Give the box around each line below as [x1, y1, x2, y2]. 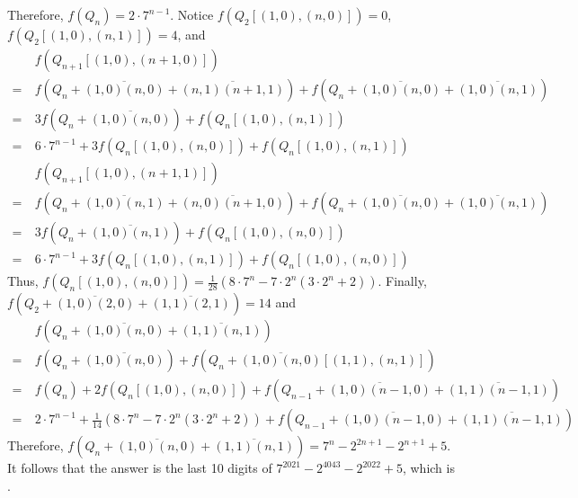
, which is [402, 458, 455, 477]
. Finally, [378, 271, 427, 290]
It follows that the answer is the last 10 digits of [7, 458, 272, 477]
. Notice [170, 5, 214, 23]
